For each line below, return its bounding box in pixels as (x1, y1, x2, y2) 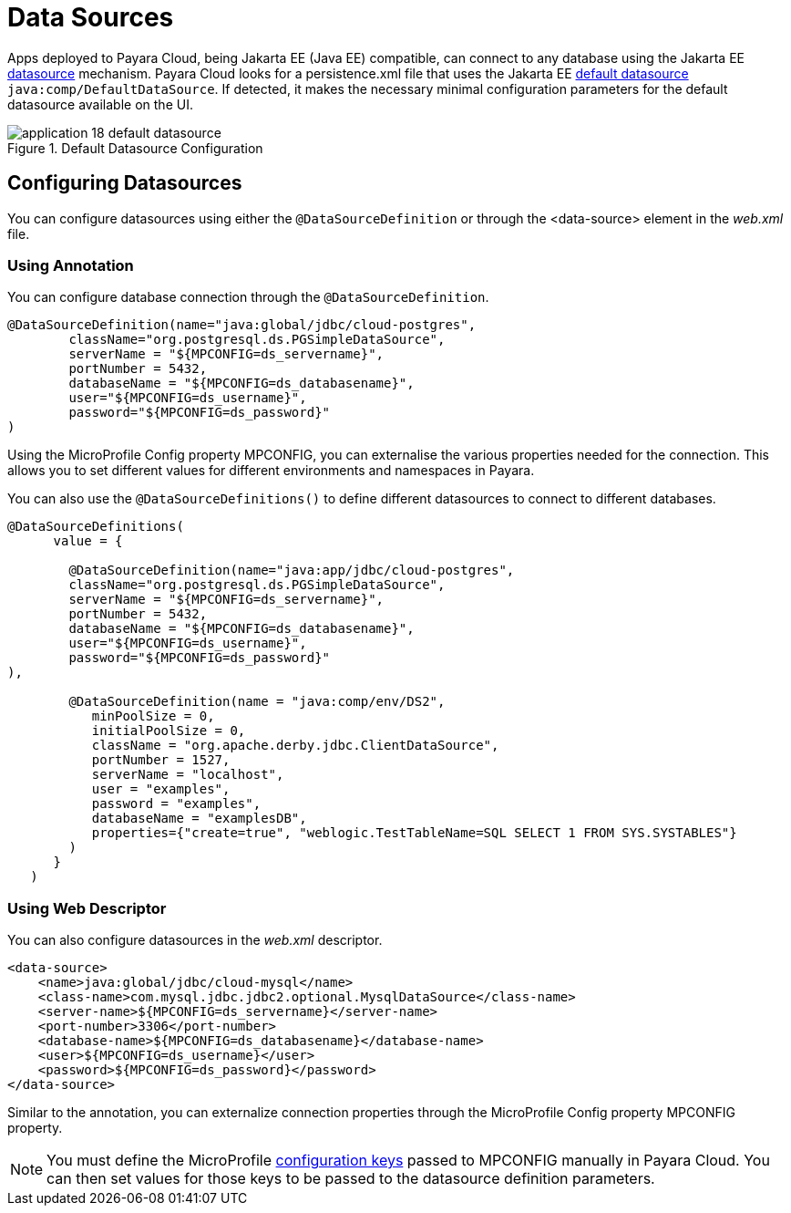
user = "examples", (91, 782, 231, 797)
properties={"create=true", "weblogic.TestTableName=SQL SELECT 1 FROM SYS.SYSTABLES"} (91, 825, 737, 841)
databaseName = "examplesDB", (91, 811, 307, 826)
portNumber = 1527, (91, 752, 231, 768)
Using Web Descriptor (7, 898, 167, 918)
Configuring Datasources (7, 171, 242, 195)
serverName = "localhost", (91, 767, 284, 783)
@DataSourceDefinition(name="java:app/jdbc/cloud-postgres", (68, 563, 515, 578)
